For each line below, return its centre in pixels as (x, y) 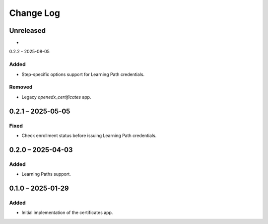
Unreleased (28, 31)
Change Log (35, 13)
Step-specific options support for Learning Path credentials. (83, 74)
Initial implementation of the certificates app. (67, 213)
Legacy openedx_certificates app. (56, 97)
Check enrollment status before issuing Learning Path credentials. (89, 135)
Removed (21, 87)
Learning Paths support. (46, 174)
